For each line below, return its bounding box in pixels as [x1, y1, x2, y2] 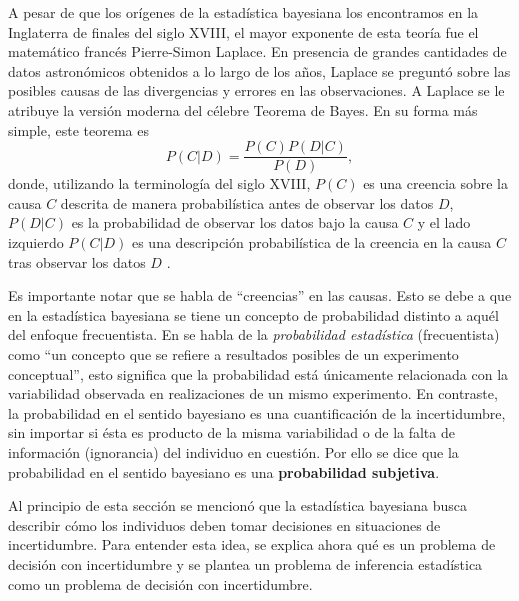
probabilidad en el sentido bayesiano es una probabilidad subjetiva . [8, 461, 440, 482]
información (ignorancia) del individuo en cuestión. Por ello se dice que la [8, 441, 459, 462]
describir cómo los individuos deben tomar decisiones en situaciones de [8, 514, 441, 535]
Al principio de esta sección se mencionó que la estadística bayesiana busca [8, 495, 468, 516]
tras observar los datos [8, 251, 146, 272]
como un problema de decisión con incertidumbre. [8, 573, 313, 594]
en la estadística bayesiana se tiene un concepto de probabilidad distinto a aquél [8, 304, 499, 325]
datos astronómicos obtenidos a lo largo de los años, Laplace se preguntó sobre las [8, 60, 511, 81]
